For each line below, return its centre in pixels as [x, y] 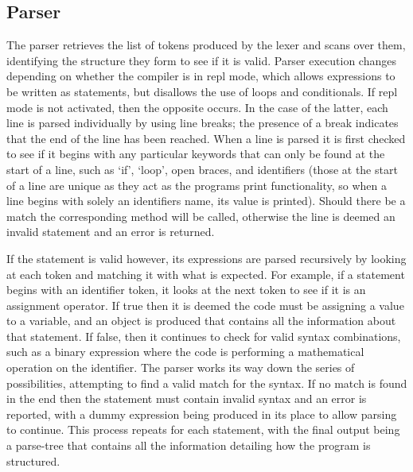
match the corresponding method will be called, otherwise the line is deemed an [201, 216]
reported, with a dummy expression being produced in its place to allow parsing [202, 414]
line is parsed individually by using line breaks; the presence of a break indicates [203, 123]
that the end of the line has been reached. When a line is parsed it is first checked [206, 138]
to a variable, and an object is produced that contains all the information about [201, 321]
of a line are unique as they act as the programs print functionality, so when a [197, 185]
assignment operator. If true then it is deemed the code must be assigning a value [205, 305]
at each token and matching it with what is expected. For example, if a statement [206, 274]
